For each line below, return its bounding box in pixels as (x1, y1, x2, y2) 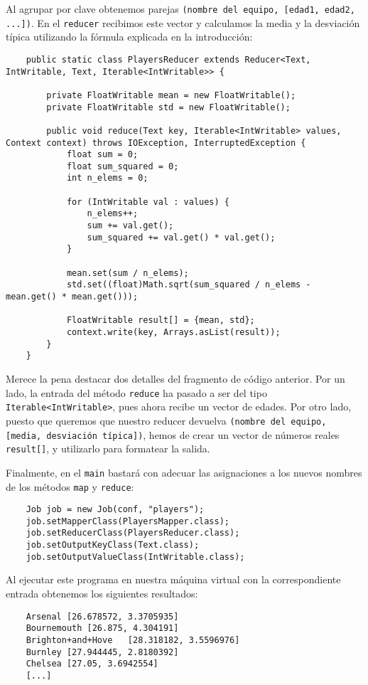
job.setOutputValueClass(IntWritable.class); (26, 551, 245, 562)
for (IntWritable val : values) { (66, 196, 229, 207)
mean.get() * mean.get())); (6, 292, 139, 302)
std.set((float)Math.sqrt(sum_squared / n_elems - (66, 280, 311, 290)
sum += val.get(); (87, 221, 174, 231)
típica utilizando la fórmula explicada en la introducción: (6, 29, 253, 44)
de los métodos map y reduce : (6, 479, 134, 494)
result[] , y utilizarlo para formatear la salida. (6, 441, 210, 456)
